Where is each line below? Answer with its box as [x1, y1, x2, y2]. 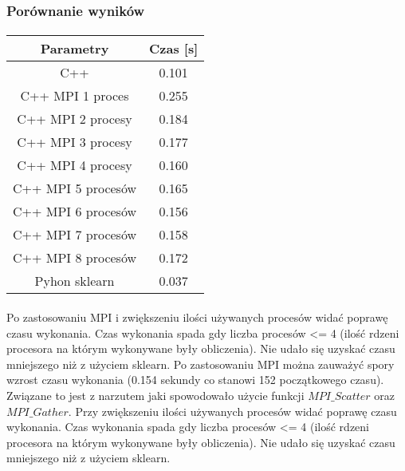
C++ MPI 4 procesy [17, 156, 132, 175]
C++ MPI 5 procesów [13, 179, 137, 198]
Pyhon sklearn [34, 271, 115, 291]
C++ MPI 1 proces [20, 86, 129, 105]
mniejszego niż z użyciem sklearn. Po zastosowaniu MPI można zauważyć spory [6, 355, 395, 372]
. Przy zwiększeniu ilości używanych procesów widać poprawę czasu [68, 402, 397, 419]
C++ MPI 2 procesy [17, 109, 132, 129]
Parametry [40, 39, 109, 58]
